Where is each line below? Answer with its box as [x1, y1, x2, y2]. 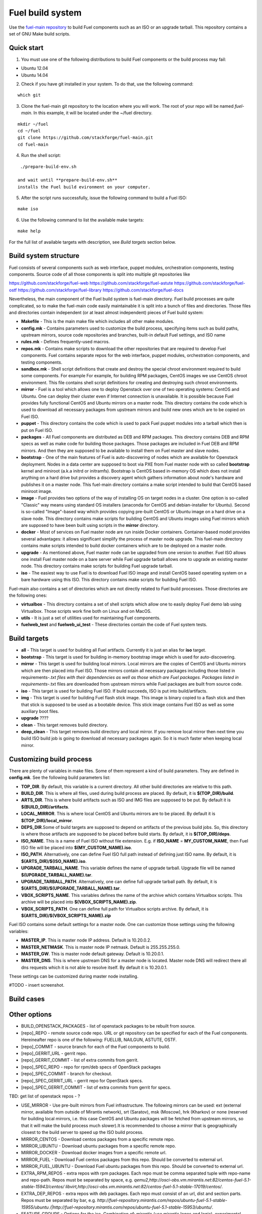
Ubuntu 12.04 [21, 66, 49, 71]
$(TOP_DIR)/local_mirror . [21, 817, 73, 823]
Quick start [9, 44, 44, 52]
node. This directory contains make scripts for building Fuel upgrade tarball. [21, 563, 173, 569]
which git [17, 92, 41, 98]
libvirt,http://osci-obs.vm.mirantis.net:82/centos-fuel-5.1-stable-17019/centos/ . [65, 1184, 223, 1190]
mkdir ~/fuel [17, 121, 49, 127]
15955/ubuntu [21, 1204, 49, 1210]
